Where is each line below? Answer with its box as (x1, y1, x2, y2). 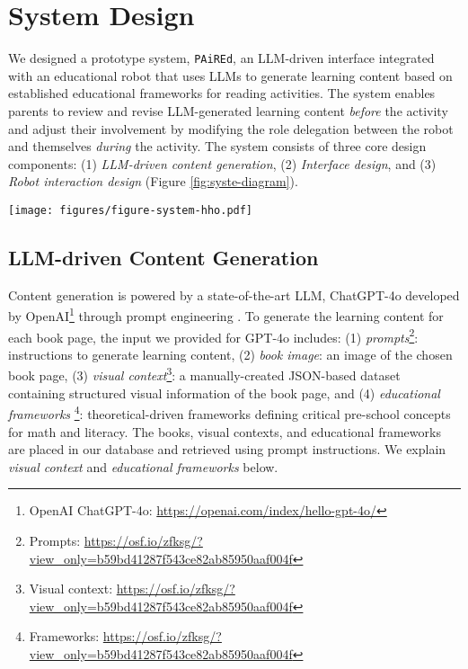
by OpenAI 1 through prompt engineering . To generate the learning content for (8, 304, 444, 326)
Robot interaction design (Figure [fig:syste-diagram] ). (8, 172, 298, 191)
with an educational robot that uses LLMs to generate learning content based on (8, 66, 453, 85)
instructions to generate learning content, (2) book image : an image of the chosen (8, 344, 453, 363)
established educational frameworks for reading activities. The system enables (8, 84, 436, 103)
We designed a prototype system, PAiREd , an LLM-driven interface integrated (8, 49, 435, 67)
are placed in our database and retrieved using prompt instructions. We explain (8, 440, 446, 459)
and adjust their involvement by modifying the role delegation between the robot (8, 119, 454, 138)
